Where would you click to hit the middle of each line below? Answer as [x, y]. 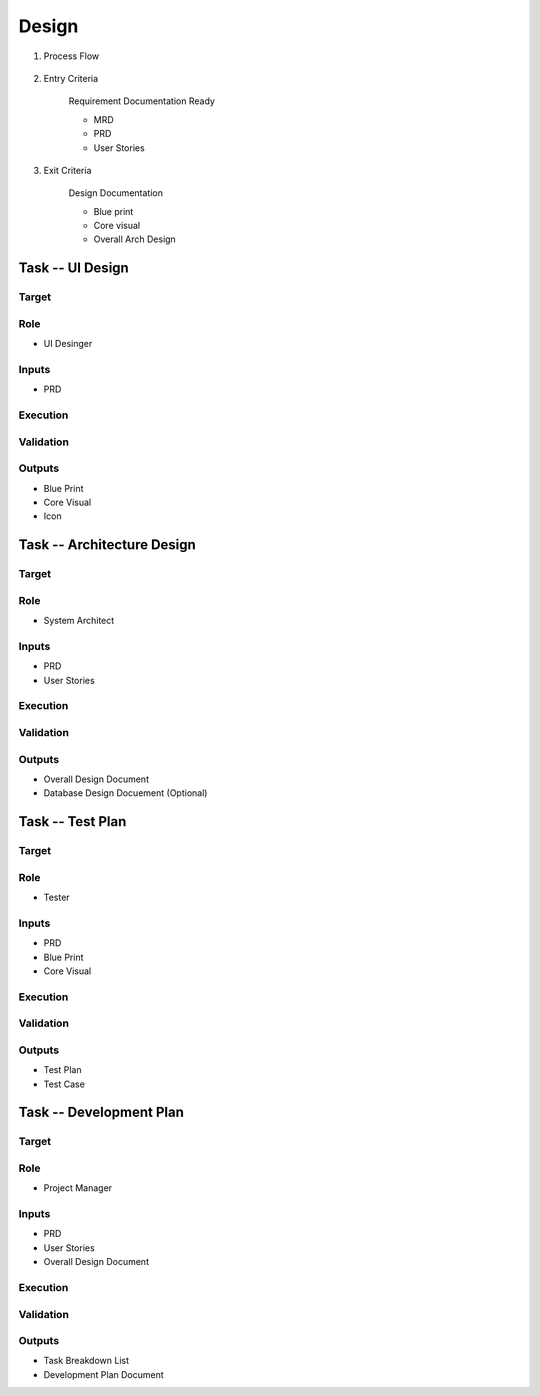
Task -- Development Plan [101, 1112]
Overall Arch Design [135, 239]
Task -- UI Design [73, 268]
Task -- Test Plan [72, 821]
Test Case [64, 1084]
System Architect [79, 621]
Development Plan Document [103, 1374]
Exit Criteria [67, 170]
